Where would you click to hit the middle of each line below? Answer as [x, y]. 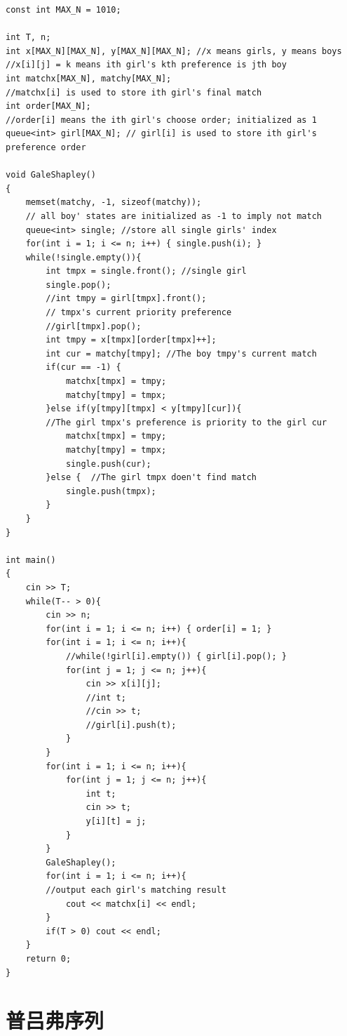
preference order [46, 147]
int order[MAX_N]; [48, 106]
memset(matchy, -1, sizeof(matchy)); [114, 202]
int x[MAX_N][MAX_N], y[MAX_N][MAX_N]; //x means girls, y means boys [174, 51]
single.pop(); [79, 285]
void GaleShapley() [51, 175]
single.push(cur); [108, 464]
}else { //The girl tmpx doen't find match [151, 478]
